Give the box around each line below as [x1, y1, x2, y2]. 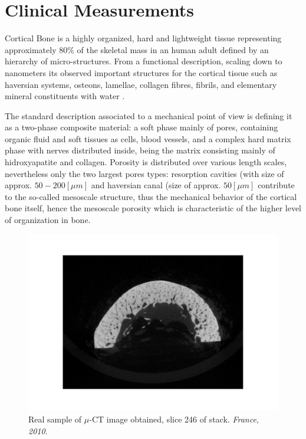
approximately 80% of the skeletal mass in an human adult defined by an [5, 43, 269, 55]
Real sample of [28, 413, 82, 425]
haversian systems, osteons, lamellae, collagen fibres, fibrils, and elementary [5, 78, 277, 90]
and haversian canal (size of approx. [91, 179, 221, 191]
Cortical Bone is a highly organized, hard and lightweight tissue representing [5, 32, 282, 44]
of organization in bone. [5, 214, 91, 226]
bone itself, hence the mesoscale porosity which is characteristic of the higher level [5, 202, 302, 214]
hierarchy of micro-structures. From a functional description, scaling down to [5, 55, 282, 67]
